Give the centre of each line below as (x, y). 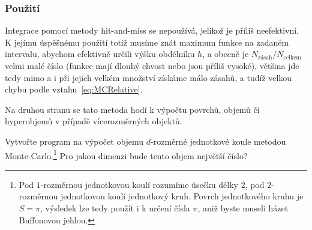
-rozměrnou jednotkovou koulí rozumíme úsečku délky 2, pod (152, 184)
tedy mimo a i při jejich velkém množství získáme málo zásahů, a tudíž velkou (148, 77)
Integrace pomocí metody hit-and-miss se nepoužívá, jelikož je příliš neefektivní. (152, 30)
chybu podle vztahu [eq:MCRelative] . (74, 89)
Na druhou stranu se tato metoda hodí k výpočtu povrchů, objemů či (132, 109)
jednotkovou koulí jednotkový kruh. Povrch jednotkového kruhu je (182, 196)
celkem (292, 57)
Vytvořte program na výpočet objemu (74, 141)
